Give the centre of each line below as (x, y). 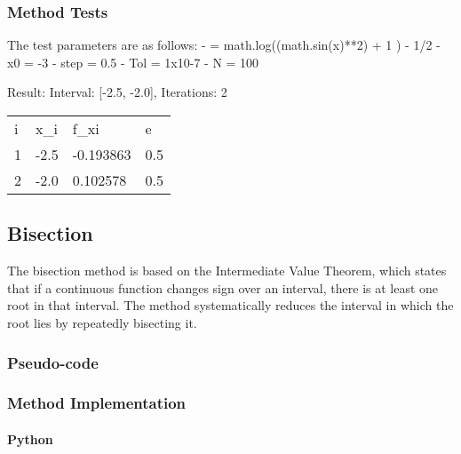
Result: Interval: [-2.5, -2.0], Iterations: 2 (117, 92)
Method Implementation (97, 403)
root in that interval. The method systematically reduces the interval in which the (230, 305)
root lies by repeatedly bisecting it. (102, 322)
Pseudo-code (53, 362)
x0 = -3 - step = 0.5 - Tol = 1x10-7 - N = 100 (133, 62)
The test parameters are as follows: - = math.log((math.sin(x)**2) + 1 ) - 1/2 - (224, 45)
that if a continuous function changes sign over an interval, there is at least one (223, 287)
